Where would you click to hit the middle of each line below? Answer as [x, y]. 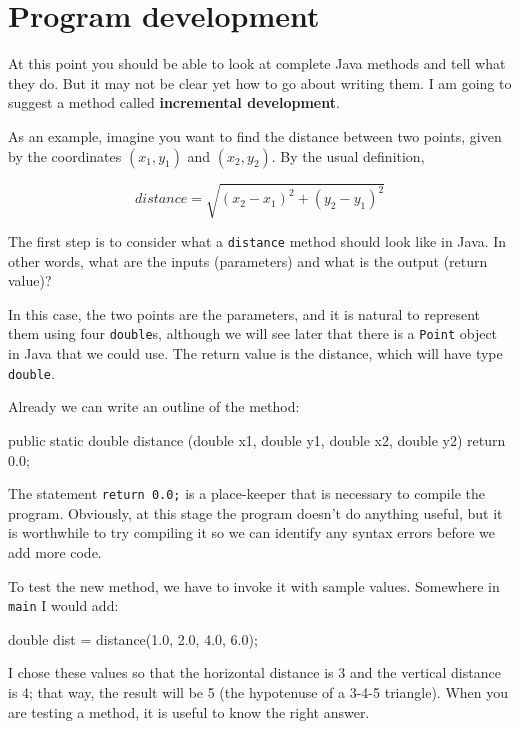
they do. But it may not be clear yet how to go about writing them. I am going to [260, 82]
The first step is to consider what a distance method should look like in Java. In [257, 241]
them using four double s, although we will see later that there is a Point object [253, 333]
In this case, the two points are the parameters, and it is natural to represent [244, 313]
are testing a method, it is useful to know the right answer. [189, 711]
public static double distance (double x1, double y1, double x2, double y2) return [257, 439]
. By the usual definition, [348, 155]
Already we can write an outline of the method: [154, 406]
